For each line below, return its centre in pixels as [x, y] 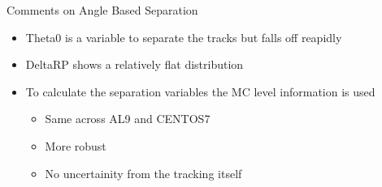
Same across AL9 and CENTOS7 [128, 119]
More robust [76, 145]
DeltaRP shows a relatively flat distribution [135, 64]
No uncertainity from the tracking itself [143, 173]
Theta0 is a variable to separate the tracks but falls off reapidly [184, 37]
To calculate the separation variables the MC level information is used [200, 91]
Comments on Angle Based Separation [102, 10]
